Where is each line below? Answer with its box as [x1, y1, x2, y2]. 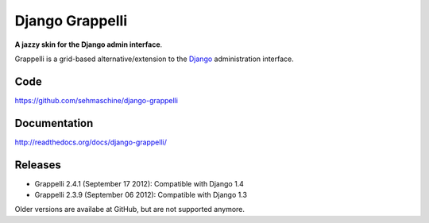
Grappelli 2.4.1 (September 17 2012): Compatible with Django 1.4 [34, 179, 244, 188]
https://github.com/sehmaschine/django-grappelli [14, 95, 179, 105]
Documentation [14, 116, 94, 130]
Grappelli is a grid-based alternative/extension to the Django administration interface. [14, 54, 294, 63]
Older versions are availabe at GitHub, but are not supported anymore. [14, 205, 245, 214]
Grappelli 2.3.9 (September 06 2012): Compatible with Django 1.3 [34, 190, 248, 200]
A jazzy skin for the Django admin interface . [14, 40, 163, 49]
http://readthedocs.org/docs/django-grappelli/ [14, 137, 167, 147]
